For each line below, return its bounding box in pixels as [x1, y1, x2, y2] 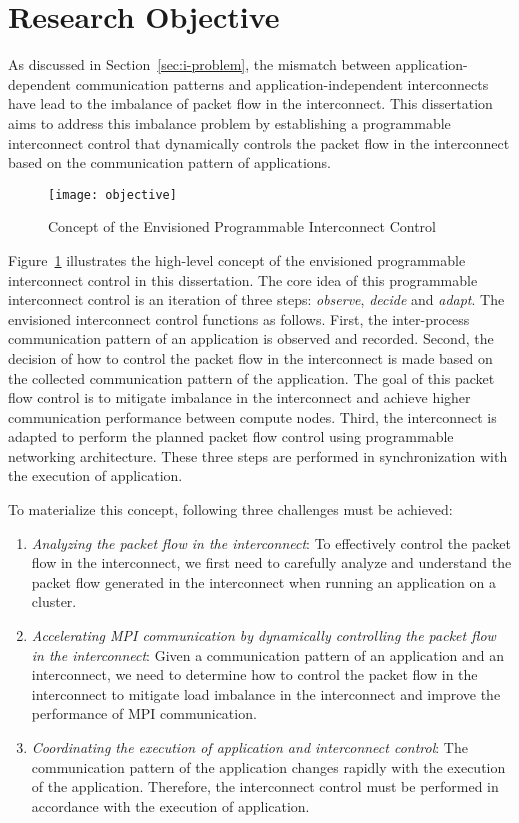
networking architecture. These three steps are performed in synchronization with [8, 445, 508, 466]
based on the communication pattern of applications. [8, 152, 331, 173]
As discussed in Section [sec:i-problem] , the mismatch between [8, 54, 391, 75]
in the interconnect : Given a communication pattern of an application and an [31, 644, 505, 665]
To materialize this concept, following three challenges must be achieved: [8, 499, 453, 520]
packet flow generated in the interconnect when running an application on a [31, 571, 496, 592]
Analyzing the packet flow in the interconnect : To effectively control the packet [31, 532, 512, 553]
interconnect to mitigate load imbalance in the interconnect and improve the [31, 683, 501, 704]
